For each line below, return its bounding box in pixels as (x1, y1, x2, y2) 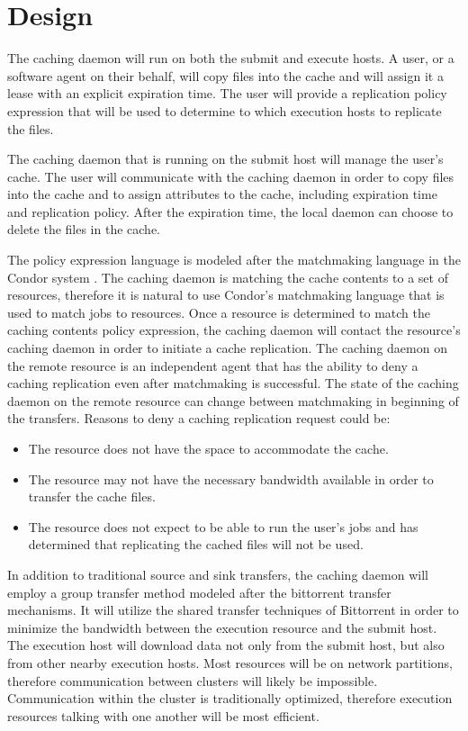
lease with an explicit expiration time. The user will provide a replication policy (7, 84, 447, 103)
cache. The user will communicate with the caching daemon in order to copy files (7, 167, 454, 185)
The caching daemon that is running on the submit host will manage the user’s (7, 149, 444, 168)
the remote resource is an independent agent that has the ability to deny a (7, 356, 418, 375)
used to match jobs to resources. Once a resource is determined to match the (7, 302, 430, 321)
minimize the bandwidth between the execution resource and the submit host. (7, 618, 437, 636)
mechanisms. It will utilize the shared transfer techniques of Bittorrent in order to (7, 600, 459, 619)
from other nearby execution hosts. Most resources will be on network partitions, (7, 653, 454, 672)
